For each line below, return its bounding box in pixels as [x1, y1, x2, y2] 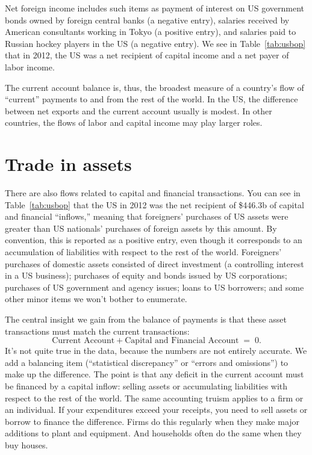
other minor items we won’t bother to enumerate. [5, 292, 187, 305]
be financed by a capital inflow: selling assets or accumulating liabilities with [5, 379, 288, 392]
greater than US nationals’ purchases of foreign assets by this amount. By [5, 221, 277, 234]
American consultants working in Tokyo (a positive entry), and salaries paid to [5, 25, 296, 38]
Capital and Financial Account [125, 336, 239, 345]
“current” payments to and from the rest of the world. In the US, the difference [5, 93, 298, 105]
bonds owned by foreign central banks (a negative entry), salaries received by [5, 13, 290, 26]
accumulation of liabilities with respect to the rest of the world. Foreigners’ [5, 246, 282, 258]
